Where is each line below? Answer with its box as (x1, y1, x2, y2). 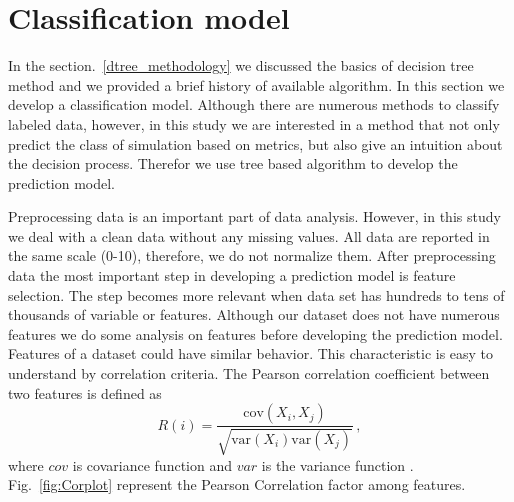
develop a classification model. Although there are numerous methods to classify (8, 94, 500, 115)
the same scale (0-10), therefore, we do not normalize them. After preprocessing (8, 245, 496, 266)
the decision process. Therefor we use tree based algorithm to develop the (8, 153, 458, 174)
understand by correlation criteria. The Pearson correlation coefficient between (8, 363, 490, 384)
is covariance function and (72, 454, 232, 475)
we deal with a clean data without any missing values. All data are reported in (8, 225, 490, 246)
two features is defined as (8, 382, 162, 403)
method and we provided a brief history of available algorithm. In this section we (8, 74, 505, 95)
